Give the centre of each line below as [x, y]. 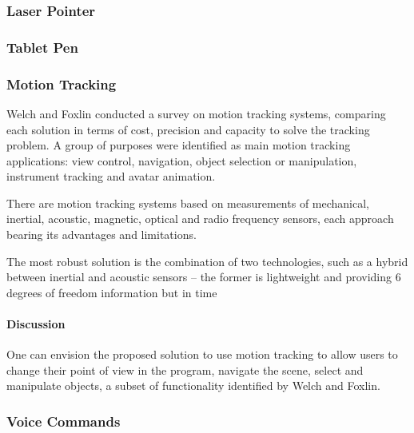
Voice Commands [64, 421]
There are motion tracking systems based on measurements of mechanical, [188, 203]
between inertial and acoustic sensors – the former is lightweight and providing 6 [204, 277]
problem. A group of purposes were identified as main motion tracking [179, 145]
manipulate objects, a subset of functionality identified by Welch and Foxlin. [193, 385]
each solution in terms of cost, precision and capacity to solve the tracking [188, 129]
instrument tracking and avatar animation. [111, 176]
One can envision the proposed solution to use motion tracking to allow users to [202, 354]
